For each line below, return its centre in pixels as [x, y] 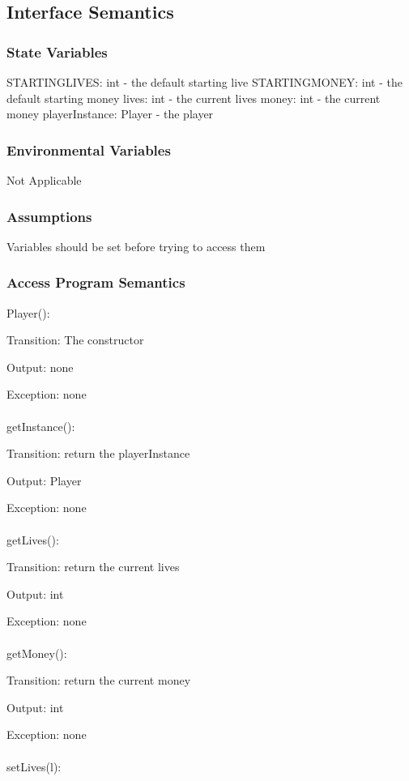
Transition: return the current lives [93, 567]
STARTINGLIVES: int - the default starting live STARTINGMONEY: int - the [204, 82]
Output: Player [44, 480]
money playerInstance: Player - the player [110, 114]
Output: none [40, 367]
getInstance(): [41, 426]
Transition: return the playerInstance [98, 453]
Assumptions [49, 216]
